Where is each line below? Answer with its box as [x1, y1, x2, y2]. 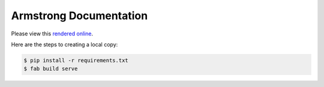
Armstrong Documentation [11, 9, 148, 22]
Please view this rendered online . [11, 30, 93, 37]
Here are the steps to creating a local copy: [11, 41, 118, 48]
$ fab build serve [23, 65, 78, 72]
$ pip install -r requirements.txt [23, 57, 128, 64]
